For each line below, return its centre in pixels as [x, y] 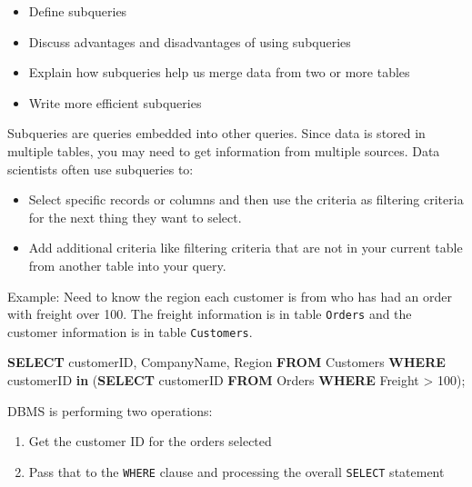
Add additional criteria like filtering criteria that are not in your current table [246, 248]
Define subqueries [78, 11]
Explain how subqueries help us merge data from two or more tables [219, 72]
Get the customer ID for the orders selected [150, 441]
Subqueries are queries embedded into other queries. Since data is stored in [216, 133]
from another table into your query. [127, 265]
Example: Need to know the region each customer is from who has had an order [230, 296]
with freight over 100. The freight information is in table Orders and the [210, 314]
